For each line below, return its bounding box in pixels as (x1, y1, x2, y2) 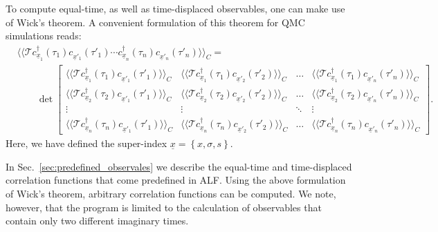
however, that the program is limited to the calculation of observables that (6, 200, 322, 214)
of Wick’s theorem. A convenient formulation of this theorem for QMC (6, 14, 305, 29)
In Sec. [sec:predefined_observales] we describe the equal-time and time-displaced (6, 159, 352, 173)
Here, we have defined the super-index (6, 136, 167, 151)
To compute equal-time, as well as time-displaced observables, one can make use (6, 1, 345, 15)
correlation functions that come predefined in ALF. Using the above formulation (6, 173, 346, 187)
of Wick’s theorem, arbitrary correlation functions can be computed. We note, (6, 186, 336, 200)
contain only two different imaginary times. (6, 213, 189, 228)
